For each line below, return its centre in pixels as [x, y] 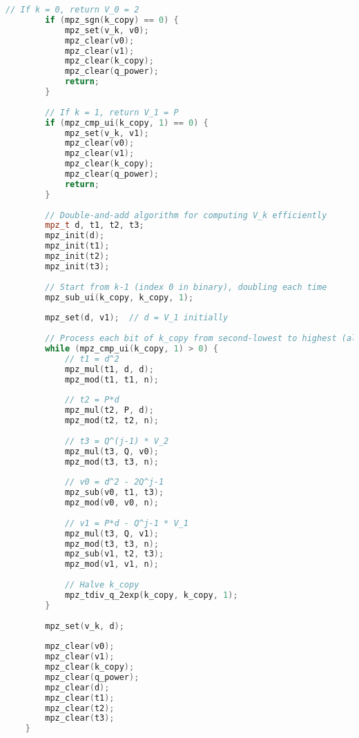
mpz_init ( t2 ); [77, 256]
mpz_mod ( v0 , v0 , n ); [112, 503]
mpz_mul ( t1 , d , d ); [109, 369]
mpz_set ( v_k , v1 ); [107, 133]
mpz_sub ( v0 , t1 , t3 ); [114, 493]
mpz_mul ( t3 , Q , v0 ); [112, 451]
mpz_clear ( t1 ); [80, 698]
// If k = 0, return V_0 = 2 [72, 10]
